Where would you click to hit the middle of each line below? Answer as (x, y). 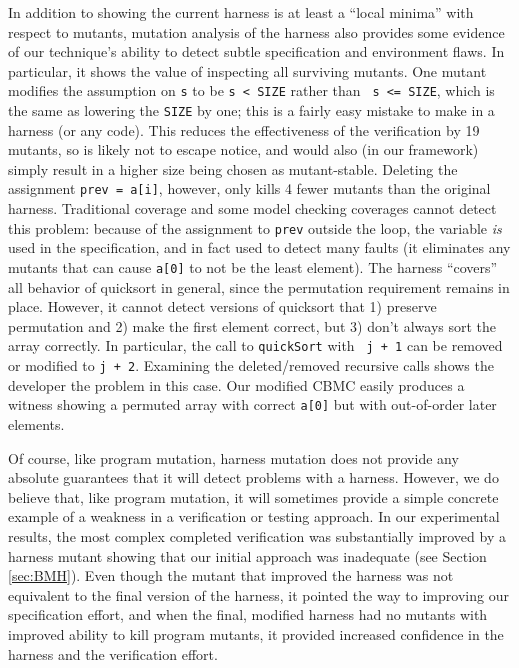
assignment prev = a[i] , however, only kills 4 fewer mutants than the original (249, 188)
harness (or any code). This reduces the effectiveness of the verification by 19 (244, 129)
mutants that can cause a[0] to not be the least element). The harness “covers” (253, 266)
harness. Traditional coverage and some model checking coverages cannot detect (252, 208)
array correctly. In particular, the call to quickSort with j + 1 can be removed (255, 345)
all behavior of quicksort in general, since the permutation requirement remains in (259, 286)
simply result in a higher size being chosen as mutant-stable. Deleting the (233, 168)
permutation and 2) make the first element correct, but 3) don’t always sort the (252, 325)
